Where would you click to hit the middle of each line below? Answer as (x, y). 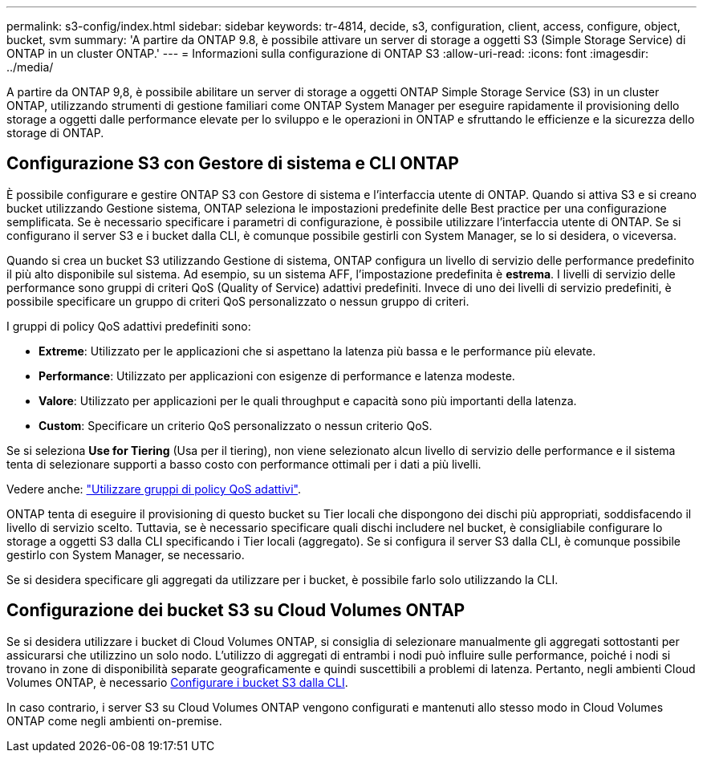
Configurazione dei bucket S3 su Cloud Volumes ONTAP (236, 611)
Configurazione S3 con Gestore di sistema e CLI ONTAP (233, 164)
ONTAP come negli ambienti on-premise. (114, 720)
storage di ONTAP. (55, 133)
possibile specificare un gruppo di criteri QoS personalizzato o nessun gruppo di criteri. (238, 301)
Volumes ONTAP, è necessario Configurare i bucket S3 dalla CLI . (177, 682)
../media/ (30, 67)
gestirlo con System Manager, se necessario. (126, 554)
